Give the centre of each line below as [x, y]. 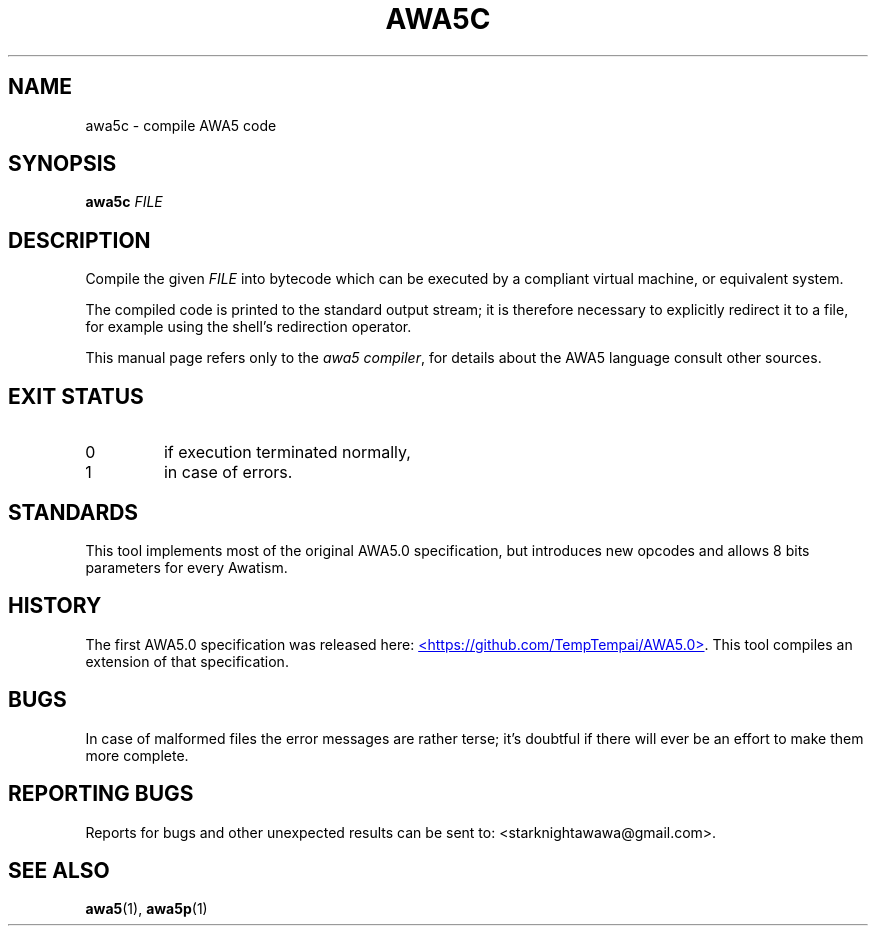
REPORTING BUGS [101, 794]
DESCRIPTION [79, 240]
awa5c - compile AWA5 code [181, 125]
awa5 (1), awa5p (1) [146, 909]
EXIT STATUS [76, 396]
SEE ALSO [59, 870]
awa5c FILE [124, 202]
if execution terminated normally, [287, 452]
